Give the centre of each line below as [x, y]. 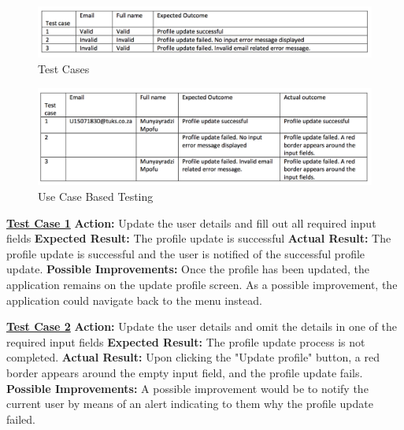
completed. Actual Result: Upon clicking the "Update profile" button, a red [193, 357]
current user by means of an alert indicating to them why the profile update [190, 404]
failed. [21, 419]
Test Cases [64, 69]
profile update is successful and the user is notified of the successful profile [186, 253]
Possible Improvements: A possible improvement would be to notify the [187, 388]
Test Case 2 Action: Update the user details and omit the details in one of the [202, 326]
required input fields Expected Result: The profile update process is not [186, 341]
